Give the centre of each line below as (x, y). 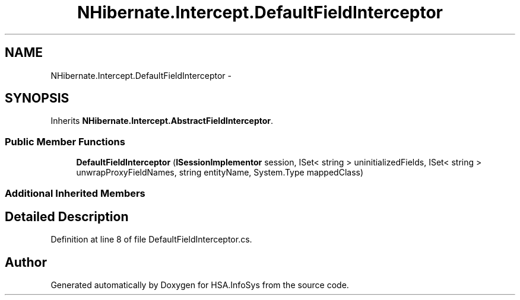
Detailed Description (67, 216)
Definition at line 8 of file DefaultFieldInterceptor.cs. (151, 240)
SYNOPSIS (37, 98)
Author (26, 262)
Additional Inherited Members (75, 193)
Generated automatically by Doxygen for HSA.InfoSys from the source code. (200, 285)
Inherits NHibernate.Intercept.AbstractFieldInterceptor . (162, 121)
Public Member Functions (65, 141)
